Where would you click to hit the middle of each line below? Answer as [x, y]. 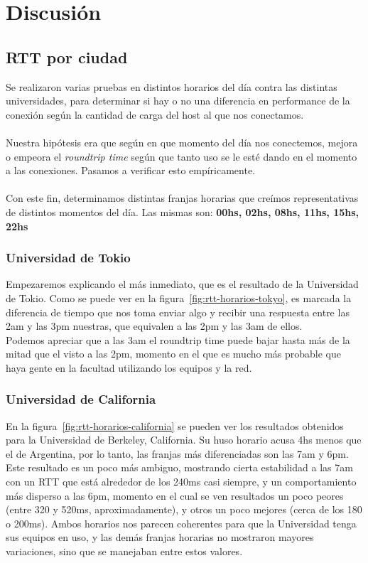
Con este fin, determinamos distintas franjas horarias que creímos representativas [182, 198]
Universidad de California [81, 399]
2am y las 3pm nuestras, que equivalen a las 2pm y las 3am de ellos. [154, 326]
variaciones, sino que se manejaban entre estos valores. [124, 551]
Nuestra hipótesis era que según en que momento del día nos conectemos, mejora [182, 142]
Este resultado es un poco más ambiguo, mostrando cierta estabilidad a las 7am [179, 467]
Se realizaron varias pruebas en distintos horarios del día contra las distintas [172, 86]
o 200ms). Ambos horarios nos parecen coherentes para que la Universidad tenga [181, 523]
